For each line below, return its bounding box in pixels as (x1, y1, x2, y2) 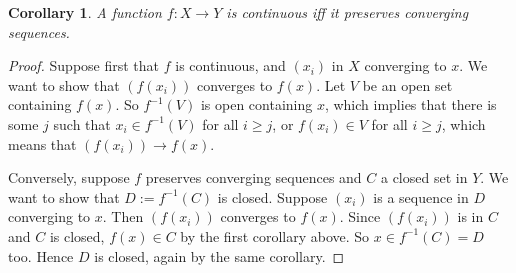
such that (53, 113, 111, 134)
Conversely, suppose (8, 167, 130, 188)
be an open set (362, 74, 453, 95)
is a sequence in (373, 186, 469, 207)
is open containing (200, 94, 313, 115)
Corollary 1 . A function (8, 2, 162, 22)
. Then (102, 206, 144, 227)
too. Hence (8, 245, 74, 266)
